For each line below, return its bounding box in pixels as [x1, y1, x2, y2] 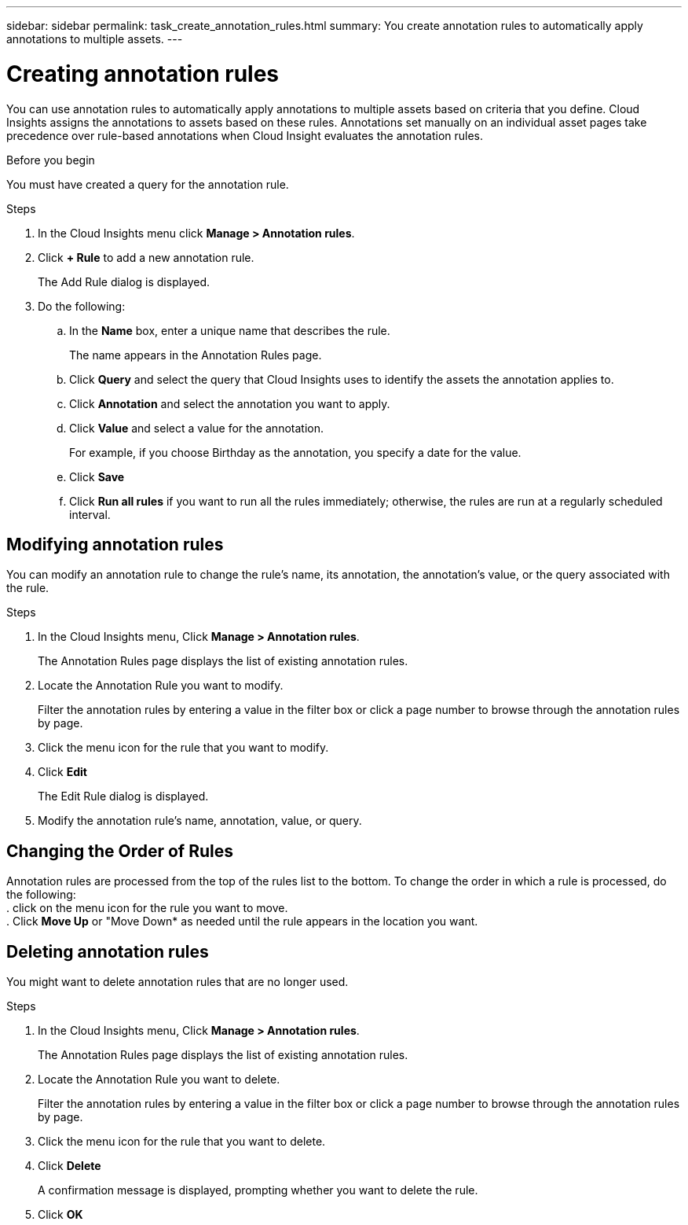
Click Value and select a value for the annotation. [69, 421, 324, 435]
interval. [69, 507, 111, 521]
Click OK [38, 1208, 83, 1222]
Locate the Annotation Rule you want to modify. [38, 679, 284, 693]
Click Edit [38, 765, 87, 779]
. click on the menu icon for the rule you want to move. [6, 901, 288, 915]
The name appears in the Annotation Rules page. [69, 348, 322, 362]
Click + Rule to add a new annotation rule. [38, 250, 254, 264]
